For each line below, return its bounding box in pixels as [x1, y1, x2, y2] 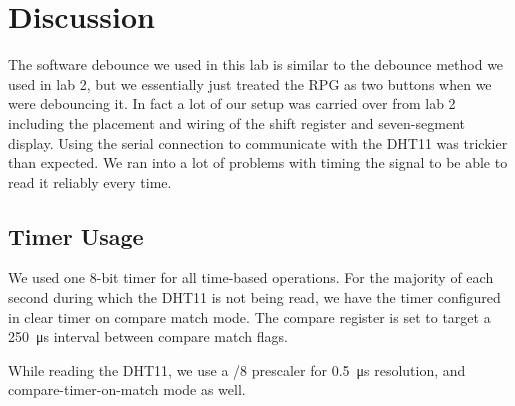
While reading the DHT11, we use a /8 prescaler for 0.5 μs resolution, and [8, 359, 466, 380]
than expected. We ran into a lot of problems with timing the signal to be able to [8, 152, 508, 173]
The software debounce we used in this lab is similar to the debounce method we [8, 54, 504, 75]
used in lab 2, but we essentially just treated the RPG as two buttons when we [8, 73, 492, 94]
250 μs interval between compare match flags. [8, 326, 288, 347]
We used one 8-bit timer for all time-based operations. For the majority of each [8, 267, 494, 288]
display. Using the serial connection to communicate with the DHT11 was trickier [8, 132, 508, 153]
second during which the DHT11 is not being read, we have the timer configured [8, 287, 501, 308]
